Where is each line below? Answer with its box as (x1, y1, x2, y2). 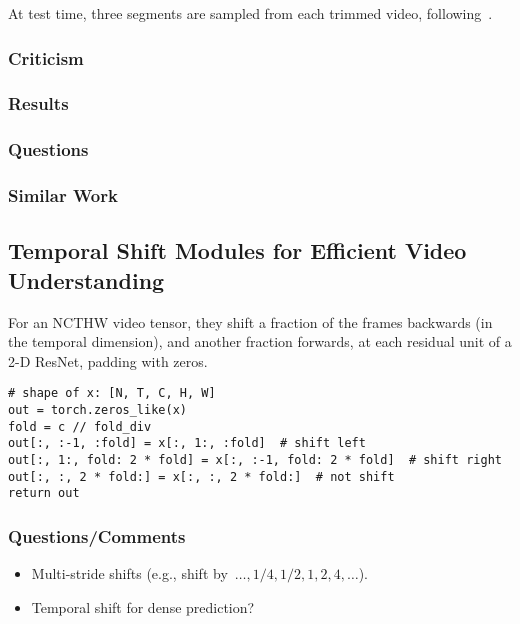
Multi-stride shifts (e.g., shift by (31, 563, 228, 584)
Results (8, 91, 69, 116)
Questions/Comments (8, 523, 186, 548)
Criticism (8, 45, 84, 70)
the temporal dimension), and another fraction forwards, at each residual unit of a (8, 331, 512, 352)
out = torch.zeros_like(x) (8, 403, 187, 417)
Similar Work (8, 183, 118, 208)
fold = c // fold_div (8, 419, 152, 434)
